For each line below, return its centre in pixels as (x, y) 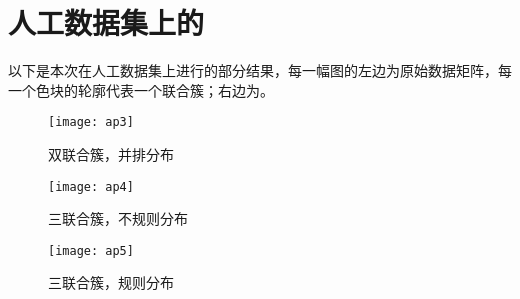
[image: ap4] (91, 186)
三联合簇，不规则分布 (118, 218)
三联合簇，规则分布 (111, 282)
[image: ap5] (91, 250)
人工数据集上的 (106, 22)
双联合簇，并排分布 (111, 153)
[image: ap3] (91, 122)
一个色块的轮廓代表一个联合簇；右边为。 (141, 89)
